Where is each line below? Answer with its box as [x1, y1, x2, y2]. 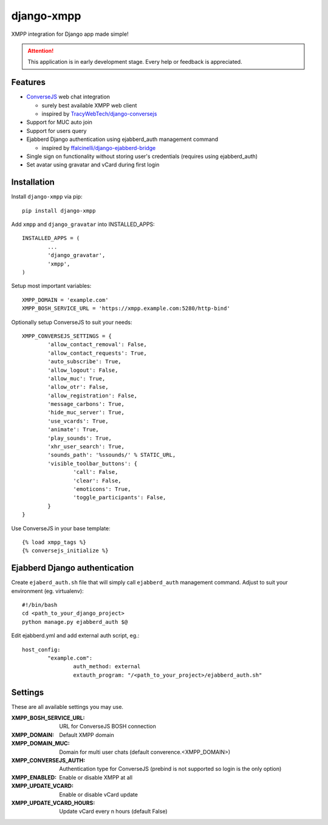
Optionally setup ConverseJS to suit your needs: [11, 318, 132, 326]
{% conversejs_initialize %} [22, 547, 109, 554]
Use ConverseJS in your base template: [11, 524, 111, 532]
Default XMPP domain [59, 731, 115, 738]
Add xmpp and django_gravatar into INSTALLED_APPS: [11, 221, 155, 228]
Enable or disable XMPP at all [59, 773, 133, 781]
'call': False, [73, 468, 118, 476]
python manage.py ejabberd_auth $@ [22, 618, 128, 625]
